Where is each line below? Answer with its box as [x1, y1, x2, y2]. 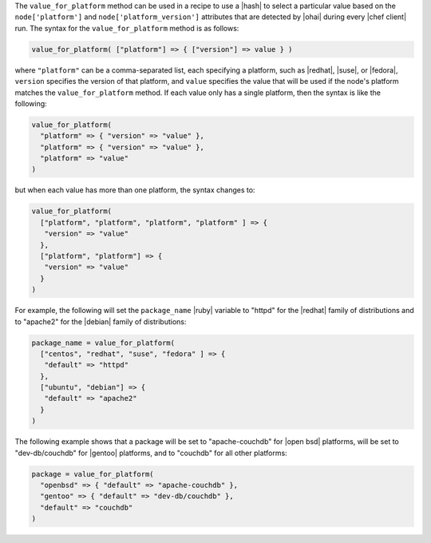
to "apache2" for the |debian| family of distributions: [14, 316, 187, 327]
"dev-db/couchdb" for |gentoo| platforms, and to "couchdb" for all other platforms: [14, 448, 287, 458]
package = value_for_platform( [31, 470, 155, 478]
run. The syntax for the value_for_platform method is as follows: [14, 23, 239, 33]
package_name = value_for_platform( [31, 338, 176, 347]
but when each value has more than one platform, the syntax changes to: [14, 185, 255, 195]
